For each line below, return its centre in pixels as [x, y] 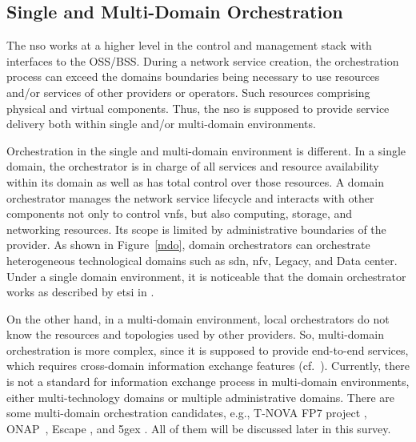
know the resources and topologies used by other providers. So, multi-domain [195, 334]
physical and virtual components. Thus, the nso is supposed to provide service [198, 108]
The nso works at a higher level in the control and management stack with [189, 45]
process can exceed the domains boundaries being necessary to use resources [193, 76]
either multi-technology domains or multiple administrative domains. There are [200, 397]
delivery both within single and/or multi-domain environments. [161, 124]
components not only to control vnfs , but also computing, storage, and [180, 213]
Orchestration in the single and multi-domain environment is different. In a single [206, 150]
